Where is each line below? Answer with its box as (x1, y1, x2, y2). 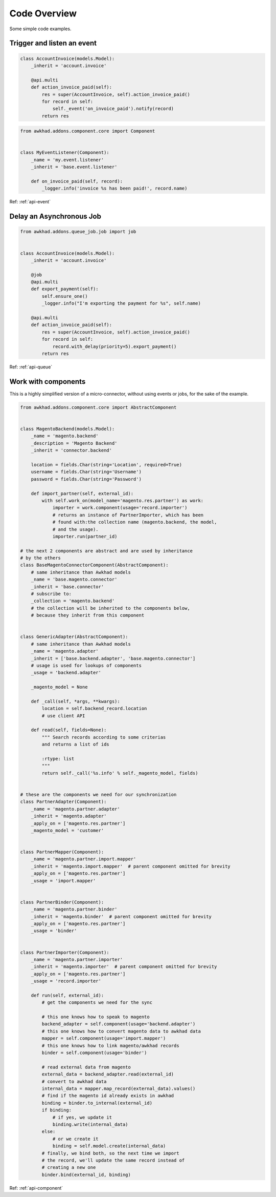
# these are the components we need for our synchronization (20, 792, 177, 797)
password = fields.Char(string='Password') (31, 476, 142, 482)
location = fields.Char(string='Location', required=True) (31, 462, 182, 467)
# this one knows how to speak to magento (41, 1014, 150, 1020)
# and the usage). (52, 526, 99, 532)
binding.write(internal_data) (52, 1121, 128, 1127)
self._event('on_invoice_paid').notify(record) (52, 106, 174, 112)
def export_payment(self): (31, 286, 99, 292)
